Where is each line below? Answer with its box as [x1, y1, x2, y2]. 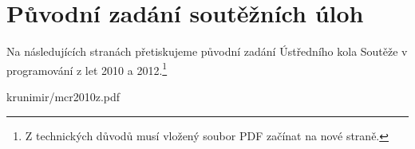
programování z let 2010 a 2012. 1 [6, 59, 168, 78]
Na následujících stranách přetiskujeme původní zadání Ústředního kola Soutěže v [6, 43, 408, 60]
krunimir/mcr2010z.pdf [6, 88, 121, 104]
